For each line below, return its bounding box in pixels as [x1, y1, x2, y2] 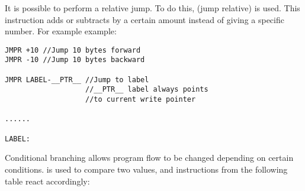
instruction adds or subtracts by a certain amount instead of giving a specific [5, 13, 284, 25]
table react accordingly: [5, 174, 90, 187]
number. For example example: [5, 25, 117, 37]
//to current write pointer [85, 95, 196, 104]
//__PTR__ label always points [85, 85, 208, 94]
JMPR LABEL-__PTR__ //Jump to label [5, 75, 149, 84]
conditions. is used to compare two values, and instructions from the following [5, 163, 288, 175]
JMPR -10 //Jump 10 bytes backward [5, 56, 145, 64]
